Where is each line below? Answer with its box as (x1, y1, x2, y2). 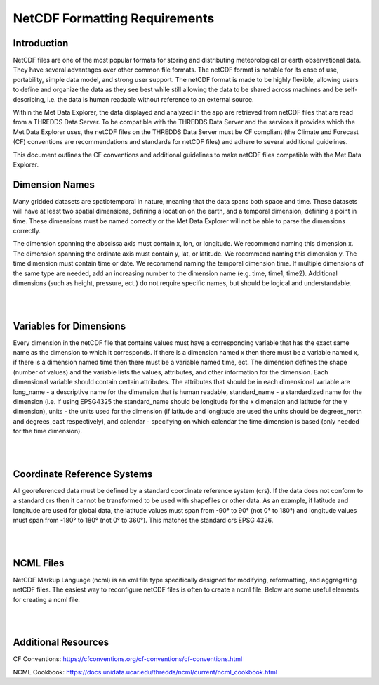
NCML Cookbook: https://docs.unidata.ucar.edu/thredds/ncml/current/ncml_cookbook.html (13, 667, 277, 676)
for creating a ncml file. (13, 595, 81, 604)
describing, (13, 95, 46, 103)
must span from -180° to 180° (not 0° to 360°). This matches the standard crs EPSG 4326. (13, 516, 274, 525)
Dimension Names (13, 178, 95, 190)
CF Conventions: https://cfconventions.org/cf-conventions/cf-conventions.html (13, 655, 243, 663)
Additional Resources (13, 637, 109, 648)
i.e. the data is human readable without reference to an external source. (46, 95, 254, 103)
